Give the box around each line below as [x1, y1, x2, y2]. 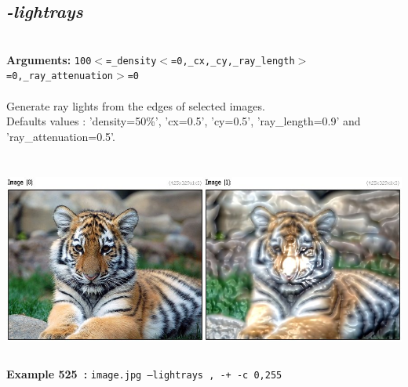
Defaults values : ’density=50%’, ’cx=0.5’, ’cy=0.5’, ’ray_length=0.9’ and [6, 113, 361, 129]
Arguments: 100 [6, 51, 92, 67]
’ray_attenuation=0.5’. [6, 128, 115, 144]
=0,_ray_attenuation [6, 71, 114, 82]
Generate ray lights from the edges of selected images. [6, 97, 265, 114]
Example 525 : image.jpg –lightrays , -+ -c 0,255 [6, 365, 282, 382]
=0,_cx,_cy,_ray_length [171, 55, 295, 67]
